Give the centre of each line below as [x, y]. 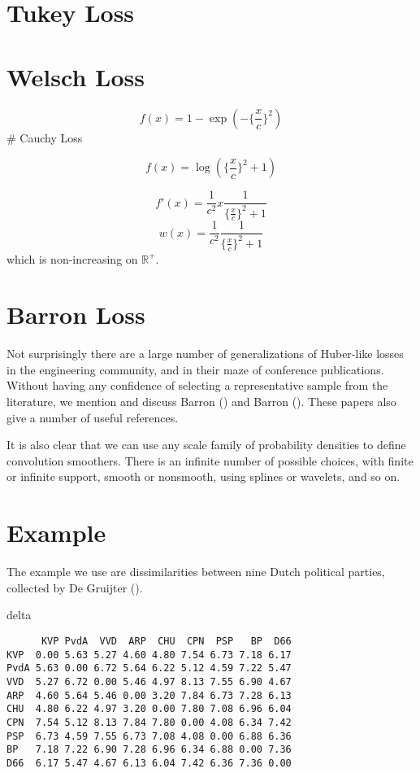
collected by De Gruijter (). [75, 587]
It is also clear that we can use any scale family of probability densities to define [206, 445]
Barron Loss [76, 314]
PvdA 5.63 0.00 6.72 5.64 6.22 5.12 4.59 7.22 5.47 [149, 668]
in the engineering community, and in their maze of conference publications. [195, 369]
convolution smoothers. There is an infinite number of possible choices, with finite [210, 460]
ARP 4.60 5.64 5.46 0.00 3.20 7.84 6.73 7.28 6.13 [149, 695]
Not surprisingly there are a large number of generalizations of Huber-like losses [205, 354]
